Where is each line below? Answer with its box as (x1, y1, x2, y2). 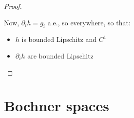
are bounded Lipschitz (27, 50, 94, 60)
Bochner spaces (4, 96, 109, 116)
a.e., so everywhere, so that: (47, 17, 131, 27)
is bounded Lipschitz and (21, 34, 97, 44)
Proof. (4, 1, 22, 11)
